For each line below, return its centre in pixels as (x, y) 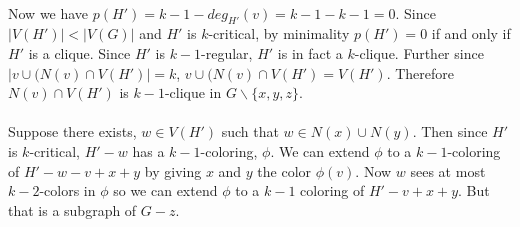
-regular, (227, 52)
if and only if (471, 33)
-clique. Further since (419, 52)
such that (250, 131)
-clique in (193, 92)
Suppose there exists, (72, 131)
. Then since (450, 131)
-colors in (67, 190)
